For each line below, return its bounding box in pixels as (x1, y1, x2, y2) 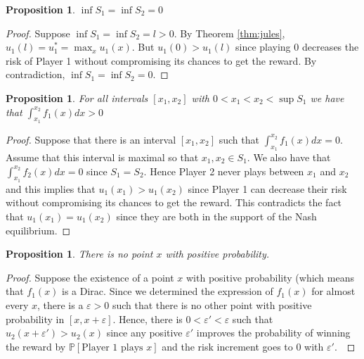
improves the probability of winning (196, 325, 351, 340)
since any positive (106, 325, 183, 340)
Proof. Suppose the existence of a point (6, 270, 174, 284)
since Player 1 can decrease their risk (188, 181, 347, 196)
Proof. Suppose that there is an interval (6, 132, 176, 146)
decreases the (301, 39, 359, 54)
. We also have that (247, 149, 331, 164)
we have (310, 90, 344, 105)
